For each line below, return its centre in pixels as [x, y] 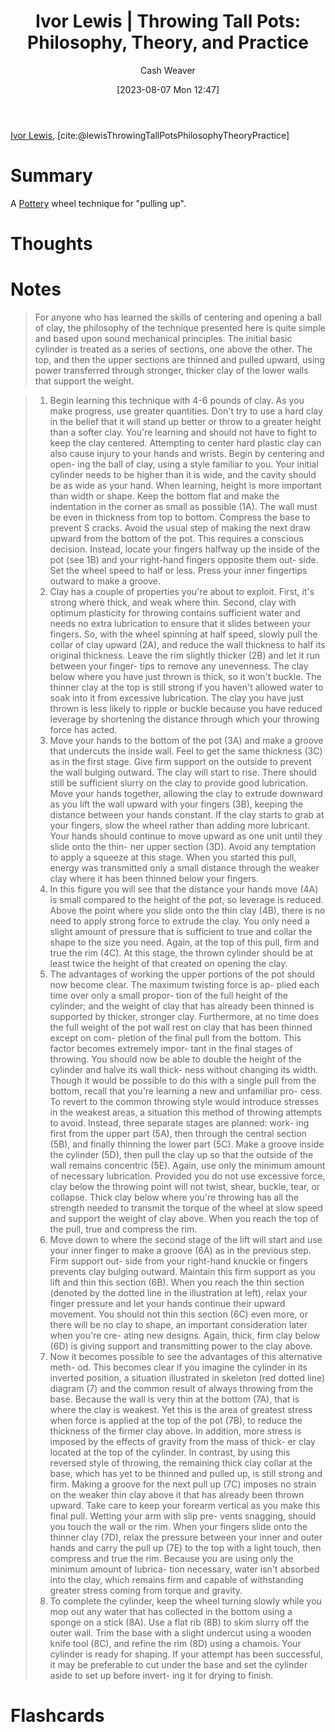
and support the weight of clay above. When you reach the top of [184, 1218]
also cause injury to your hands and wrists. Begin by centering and [187, 453]
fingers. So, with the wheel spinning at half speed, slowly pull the [183, 634]
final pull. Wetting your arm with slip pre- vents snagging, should [183, 1516]
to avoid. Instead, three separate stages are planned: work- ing [179, 1123]
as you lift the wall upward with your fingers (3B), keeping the [176, 804]
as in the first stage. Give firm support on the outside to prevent [180, 761]
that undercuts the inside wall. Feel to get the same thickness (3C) [186, 751]
